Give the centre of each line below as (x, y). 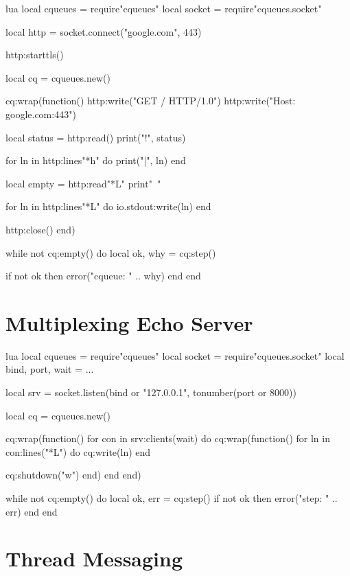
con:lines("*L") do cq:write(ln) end (78, 451)
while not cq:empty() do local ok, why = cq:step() (111, 252)
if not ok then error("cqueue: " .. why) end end (103, 276)
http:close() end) (40, 229)
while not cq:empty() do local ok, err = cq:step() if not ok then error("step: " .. (172, 498)
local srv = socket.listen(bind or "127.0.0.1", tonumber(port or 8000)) (151, 392)
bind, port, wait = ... (50, 369)
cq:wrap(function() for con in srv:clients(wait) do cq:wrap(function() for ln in (168, 438)
